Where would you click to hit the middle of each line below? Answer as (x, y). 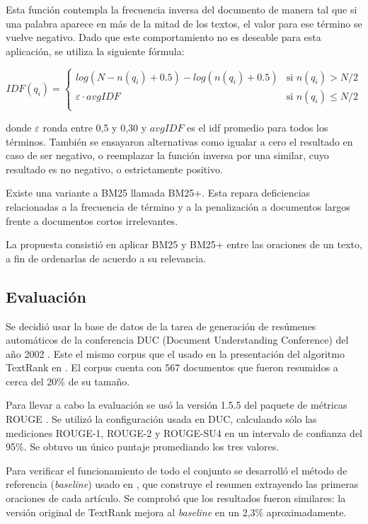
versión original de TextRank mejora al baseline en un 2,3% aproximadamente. (176, 512)
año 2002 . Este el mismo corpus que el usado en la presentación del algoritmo (175, 353)
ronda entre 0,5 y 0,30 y (95, 127)
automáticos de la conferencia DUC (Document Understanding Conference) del (177, 340)
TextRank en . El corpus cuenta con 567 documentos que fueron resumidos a (172, 367)
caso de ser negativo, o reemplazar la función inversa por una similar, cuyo (167, 155)
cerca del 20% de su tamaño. (68, 381)
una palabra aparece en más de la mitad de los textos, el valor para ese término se (184, 23)
